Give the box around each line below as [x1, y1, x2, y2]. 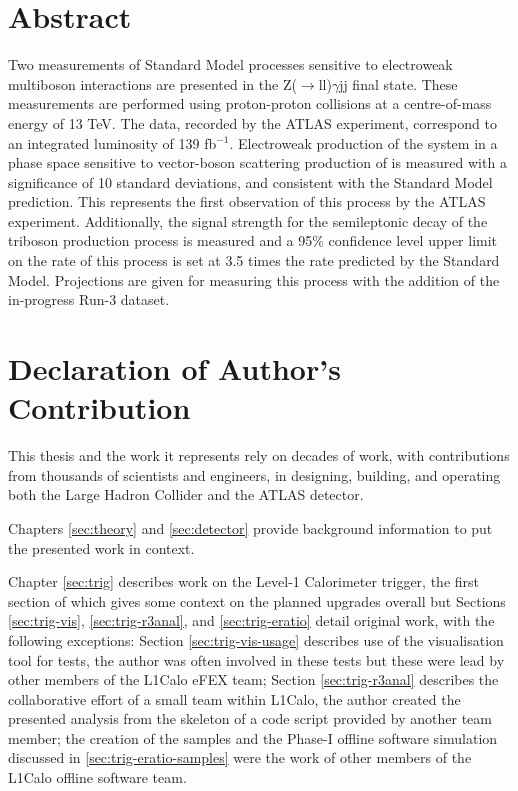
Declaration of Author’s [8, 348, 341, 389]
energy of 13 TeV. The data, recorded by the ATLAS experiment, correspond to [8, 112, 497, 133]
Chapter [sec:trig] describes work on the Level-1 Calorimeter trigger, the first [8, 571, 480, 592]
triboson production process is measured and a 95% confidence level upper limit [8, 230, 498, 251]
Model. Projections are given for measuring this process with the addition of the [8, 269, 500, 290]
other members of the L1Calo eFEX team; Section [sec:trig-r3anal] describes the [8, 669, 499, 690]
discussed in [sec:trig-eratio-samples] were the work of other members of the [8, 747, 472, 768]
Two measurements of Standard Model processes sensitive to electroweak [8, 54, 453, 75]
